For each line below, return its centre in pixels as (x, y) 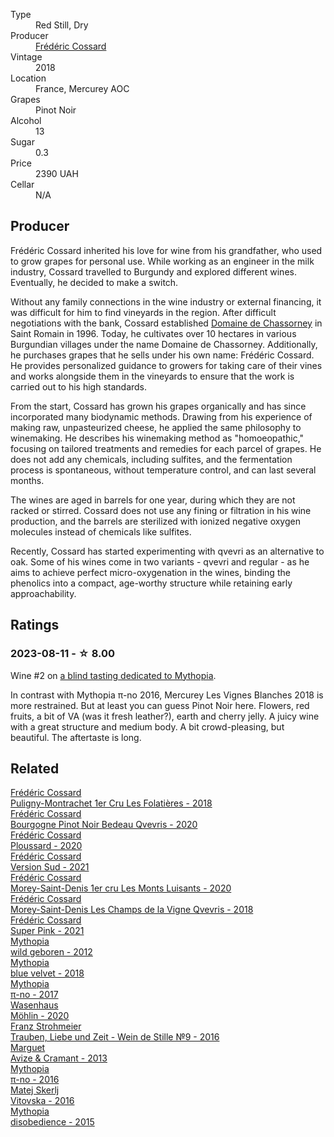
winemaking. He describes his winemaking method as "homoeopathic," (157, 438)
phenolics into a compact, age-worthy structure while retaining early (151, 583)
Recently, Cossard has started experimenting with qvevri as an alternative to (167, 551)
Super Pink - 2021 (47, 931)
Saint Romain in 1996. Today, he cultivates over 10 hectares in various (153, 333)
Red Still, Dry (62, 25)
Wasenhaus (34, 1005)
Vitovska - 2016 (42, 1101)
